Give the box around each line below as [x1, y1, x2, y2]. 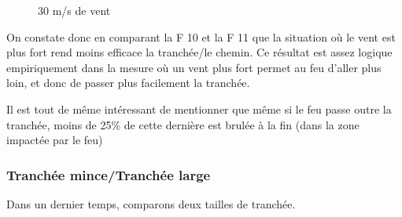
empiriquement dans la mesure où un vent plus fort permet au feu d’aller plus [6, 59, 382, 75]
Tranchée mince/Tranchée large [6, 165, 211, 184]
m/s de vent [52, 2, 111, 18]
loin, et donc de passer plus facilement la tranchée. [6, 74, 250, 91]
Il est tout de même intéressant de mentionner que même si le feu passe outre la [6, 100, 392, 117]
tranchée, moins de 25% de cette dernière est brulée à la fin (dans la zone [6, 116, 360, 132]
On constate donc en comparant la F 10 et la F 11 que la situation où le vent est [6, 28, 396, 45]
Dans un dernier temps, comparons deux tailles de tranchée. [6, 195, 296, 212]
